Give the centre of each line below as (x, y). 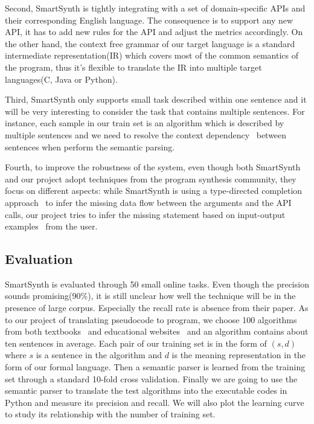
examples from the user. (51, 226)
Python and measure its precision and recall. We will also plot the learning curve (155, 402)
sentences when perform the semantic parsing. (90, 146)
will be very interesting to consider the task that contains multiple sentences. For (155, 111)
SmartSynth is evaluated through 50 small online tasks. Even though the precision (157, 284)
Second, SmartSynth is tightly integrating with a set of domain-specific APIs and (155, 8)
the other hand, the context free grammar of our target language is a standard (150, 43)
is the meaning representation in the (239, 355)
